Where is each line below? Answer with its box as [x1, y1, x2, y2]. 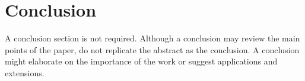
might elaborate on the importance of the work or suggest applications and [5, 55, 278, 67]
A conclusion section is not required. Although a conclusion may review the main [5, 32, 300, 44]
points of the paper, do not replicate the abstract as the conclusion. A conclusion [5, 43, 300, 56]
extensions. [5, 66, 45, 79]
